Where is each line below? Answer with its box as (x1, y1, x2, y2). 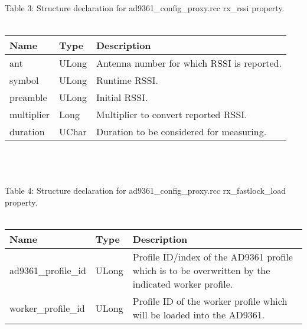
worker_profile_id (9, 301, 85, 315)
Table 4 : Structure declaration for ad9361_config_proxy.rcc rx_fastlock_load (5, 184, 286, 197)
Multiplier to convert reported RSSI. (96, 107, 247, 121)
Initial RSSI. (96, 90, 148, 104)
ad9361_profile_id (9, 263, 86, 278)
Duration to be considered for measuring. (96, 124, 267, 138)
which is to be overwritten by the (132, 263, 270, 278)
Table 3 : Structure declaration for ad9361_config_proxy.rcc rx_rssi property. (5, 2, 285, 14)
